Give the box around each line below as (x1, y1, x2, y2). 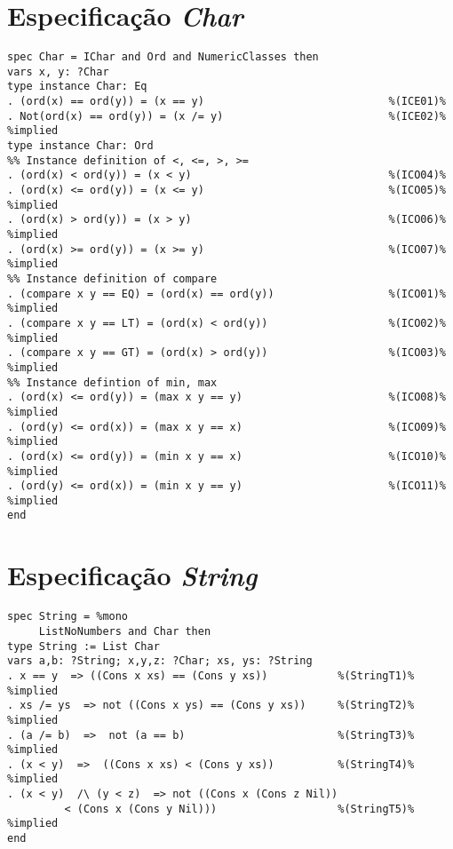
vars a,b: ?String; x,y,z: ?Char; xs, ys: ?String (7, 655, 313, 668)
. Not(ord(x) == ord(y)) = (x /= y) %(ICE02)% (7, 109, 446, 123)
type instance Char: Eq (7, 80, 147, 93)
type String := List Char (7, 639, 160, 653)
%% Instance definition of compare (7, 272, 218, 285)
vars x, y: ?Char (7, 65, 109, 78)
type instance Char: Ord (7, 139, 154, 153)
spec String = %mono (7, 610, 129, 623)
